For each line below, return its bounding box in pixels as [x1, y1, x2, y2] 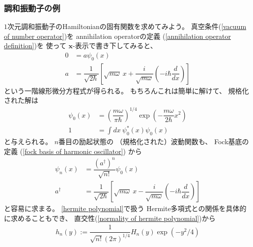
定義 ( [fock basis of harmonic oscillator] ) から [4, 146, 142, 156]
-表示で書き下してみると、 [73, 40, 157, 51]
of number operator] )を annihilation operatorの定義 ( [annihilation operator [4, 31, 231, 41]
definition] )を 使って [4, 40, 66, 51]
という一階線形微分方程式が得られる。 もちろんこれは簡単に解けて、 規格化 [4, 85, 249, 95]
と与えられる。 [4, 136, 52, 146]
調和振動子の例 [4, 1, 60, 14]
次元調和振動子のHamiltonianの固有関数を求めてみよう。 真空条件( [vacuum [7, 21, 247, 31]
